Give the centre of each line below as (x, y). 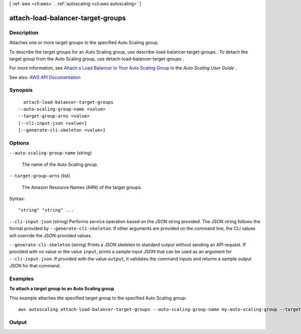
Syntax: (17, 199)
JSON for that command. (35, 266)
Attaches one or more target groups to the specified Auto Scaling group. (84, 43)
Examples (22, 278)
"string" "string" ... (46, 210)
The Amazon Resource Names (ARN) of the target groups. (82, 187)
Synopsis (21, 90)
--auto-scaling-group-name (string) (51, 153)
